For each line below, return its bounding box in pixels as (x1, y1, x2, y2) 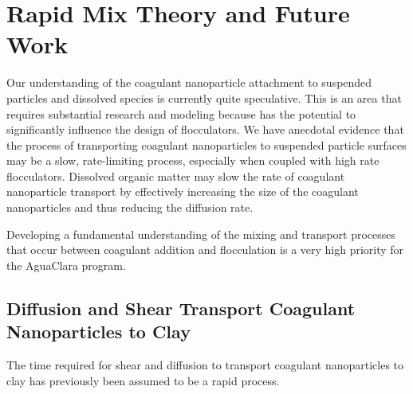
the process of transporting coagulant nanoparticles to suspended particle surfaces (6, 136, 407, 153)
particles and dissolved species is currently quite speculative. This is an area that (6, 89, 402, 106)
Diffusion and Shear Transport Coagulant (6, 295, 356, 320)
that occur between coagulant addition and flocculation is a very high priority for (6, 241, 404, 258)
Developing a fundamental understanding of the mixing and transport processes (6, 225, 396, 242)
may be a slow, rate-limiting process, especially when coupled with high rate (6, 152, 380, 169)
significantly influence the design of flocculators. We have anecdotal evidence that (6, 121, 404, 138)
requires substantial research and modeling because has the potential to (6, 105, 356, 122)
